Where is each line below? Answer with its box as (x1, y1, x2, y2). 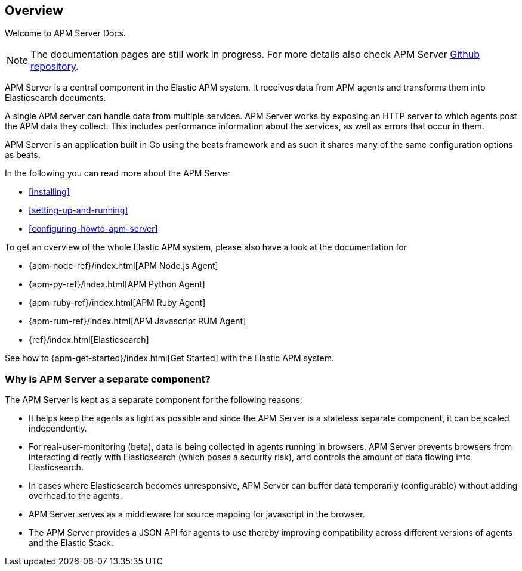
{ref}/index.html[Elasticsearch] (29, 334, 149, 345)
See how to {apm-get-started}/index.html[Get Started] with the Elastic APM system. (5, 353, 335, 364)
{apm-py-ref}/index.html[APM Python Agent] (29, 279, 205, 290)
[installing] (29, 187, 70, 197)
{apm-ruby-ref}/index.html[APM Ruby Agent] (29, 297, 206, 308)
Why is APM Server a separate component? (5, 373, 211, 385)
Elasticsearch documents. (5, 92, 106, 103)
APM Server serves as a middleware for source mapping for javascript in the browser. (29, 509, 365, 520)
